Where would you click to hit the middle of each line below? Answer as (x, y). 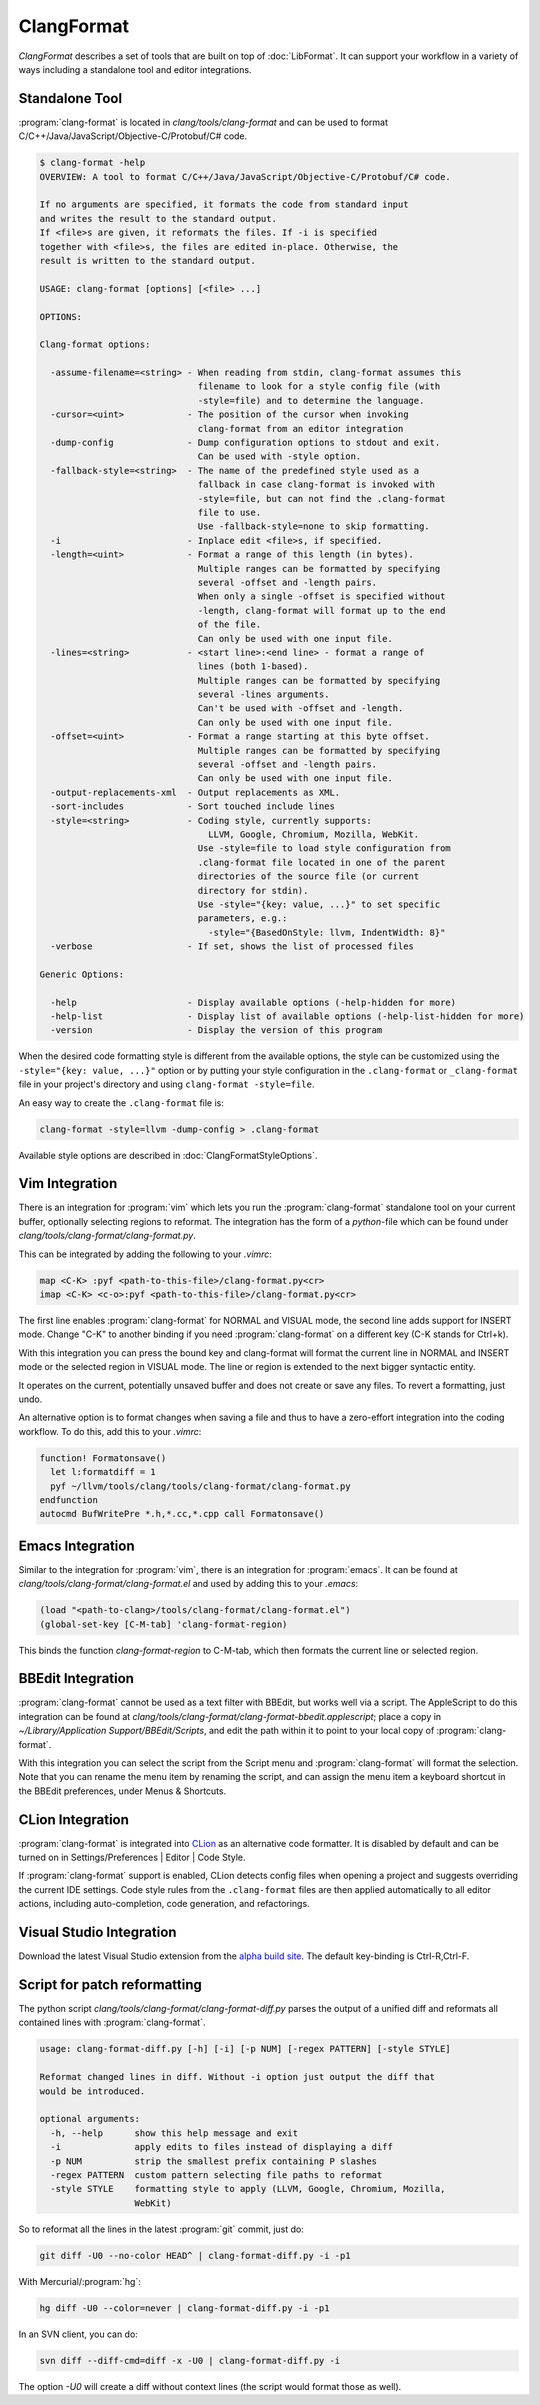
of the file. (229, 624)
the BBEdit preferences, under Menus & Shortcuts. (122, 1791)
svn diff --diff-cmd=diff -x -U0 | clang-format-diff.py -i (190, 2360)
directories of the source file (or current (308, 876)
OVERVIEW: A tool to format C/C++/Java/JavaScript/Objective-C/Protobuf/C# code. (245, 176)
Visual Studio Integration (97, 1932)
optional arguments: (89, 2119)
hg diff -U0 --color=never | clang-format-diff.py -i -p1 (184, 2308)
